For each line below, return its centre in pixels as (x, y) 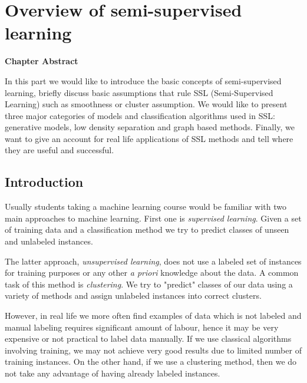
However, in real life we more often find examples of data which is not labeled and (153, 316)
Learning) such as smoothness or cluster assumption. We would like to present (146, 104)
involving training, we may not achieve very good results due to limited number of (153, 350)
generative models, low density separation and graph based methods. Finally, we (150, 127)
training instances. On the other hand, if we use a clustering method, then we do (151, 361)
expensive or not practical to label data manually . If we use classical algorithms (148, 339)
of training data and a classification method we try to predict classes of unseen (147, 230)
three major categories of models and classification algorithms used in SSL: (140, 115)
